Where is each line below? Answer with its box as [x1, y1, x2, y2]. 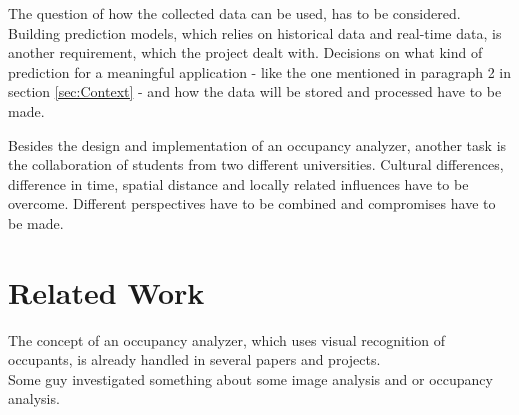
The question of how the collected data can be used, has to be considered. [8, 3, 461, 23]
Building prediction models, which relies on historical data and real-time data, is [8, 22, 502, 43]
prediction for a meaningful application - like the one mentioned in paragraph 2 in [8, 61, 512, 82]
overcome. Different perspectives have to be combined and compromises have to [8, 193, 496, 214]
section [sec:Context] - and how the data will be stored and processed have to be [8, 81, 502, 102]
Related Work [8, 271, 205, 312]
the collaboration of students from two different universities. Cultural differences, [8, 154, 504, 175]
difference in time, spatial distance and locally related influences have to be [8, 173, 469, 194]
